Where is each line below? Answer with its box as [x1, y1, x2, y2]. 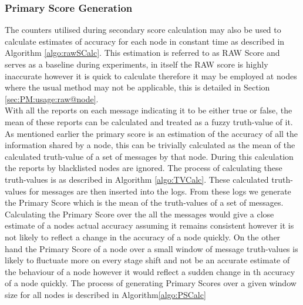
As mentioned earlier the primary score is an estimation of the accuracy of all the [5, 127, 298, 139]
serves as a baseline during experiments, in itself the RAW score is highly [5, 58, 268, 70]
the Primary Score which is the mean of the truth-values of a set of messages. [5, 196, 284, 209]
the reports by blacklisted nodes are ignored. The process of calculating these [5, 162, 282, 174]
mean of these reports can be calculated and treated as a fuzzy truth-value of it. [5, 115, 293, 128]
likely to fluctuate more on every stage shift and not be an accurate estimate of [5, 254, 290, 266]
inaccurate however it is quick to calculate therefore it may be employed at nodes [5, 69, 297, 82]
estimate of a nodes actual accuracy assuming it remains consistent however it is [5, 219, 294, 232]
